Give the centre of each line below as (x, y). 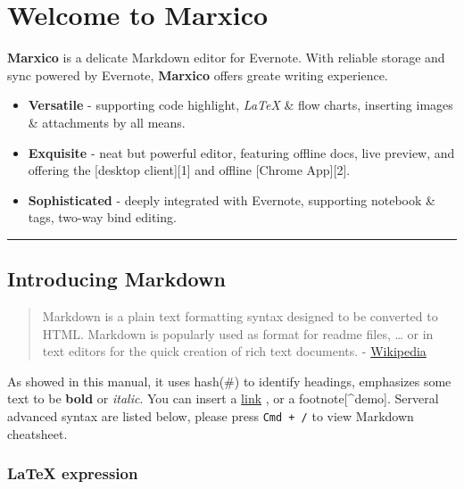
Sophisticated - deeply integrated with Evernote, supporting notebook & (232, 199)
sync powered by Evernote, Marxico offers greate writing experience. (198, 75)
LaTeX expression (73, 473)
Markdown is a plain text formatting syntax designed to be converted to (240, 316)
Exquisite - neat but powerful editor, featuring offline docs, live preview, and (241, 152)
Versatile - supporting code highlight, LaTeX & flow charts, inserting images (240, 105)
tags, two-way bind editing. (102, 217)
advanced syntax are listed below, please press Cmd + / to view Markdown (211, 416)
